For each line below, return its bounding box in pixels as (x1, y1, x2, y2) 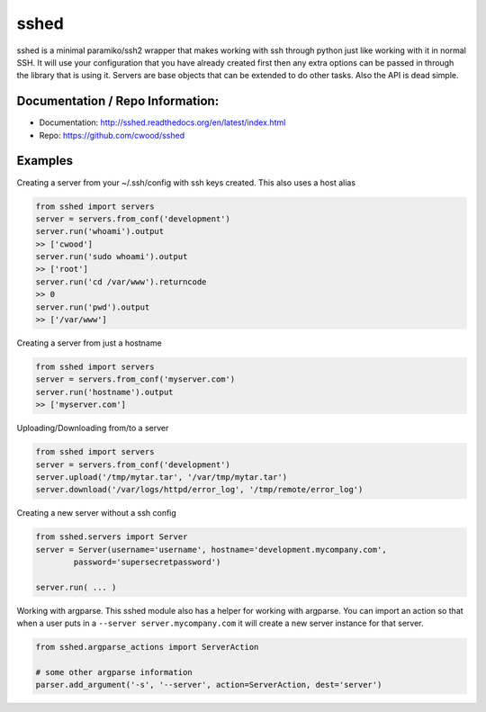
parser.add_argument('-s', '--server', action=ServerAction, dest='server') (35, 680, 382, 690)
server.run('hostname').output (35, 387, 175, 397)
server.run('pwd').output (35, 302, 150, 312)
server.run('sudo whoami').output (35, 252, 188, 262)
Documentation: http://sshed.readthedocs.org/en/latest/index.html (39, 117, 286, 128)
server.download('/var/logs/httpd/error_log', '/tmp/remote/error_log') (35, 484, 364, 495)
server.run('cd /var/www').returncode (35, 276, 207, 287)
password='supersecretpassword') (73, 557, 221, 567)
